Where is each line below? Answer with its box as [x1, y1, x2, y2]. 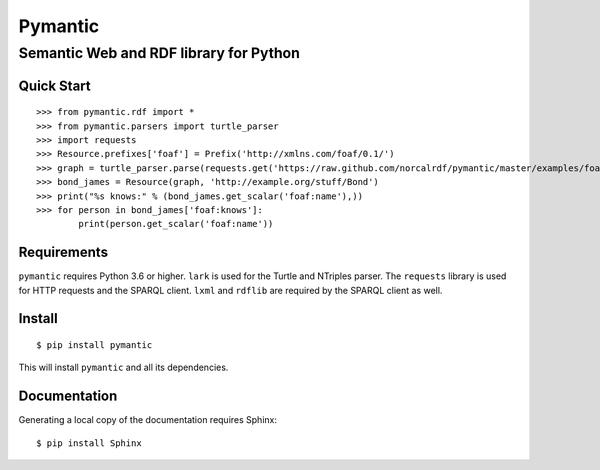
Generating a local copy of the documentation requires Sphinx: [18, 414, 277, 426]
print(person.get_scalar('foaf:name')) [78, 218, 274, 230]
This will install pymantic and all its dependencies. [18, 361, 229, 374]
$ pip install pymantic [36, 340, 153, 351]
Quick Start [18, 77, 91, 94]
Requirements [18, 244, 109, 261]
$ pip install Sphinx [36, 437, 142, 449]
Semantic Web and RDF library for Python [18, 44, 300, 62]
